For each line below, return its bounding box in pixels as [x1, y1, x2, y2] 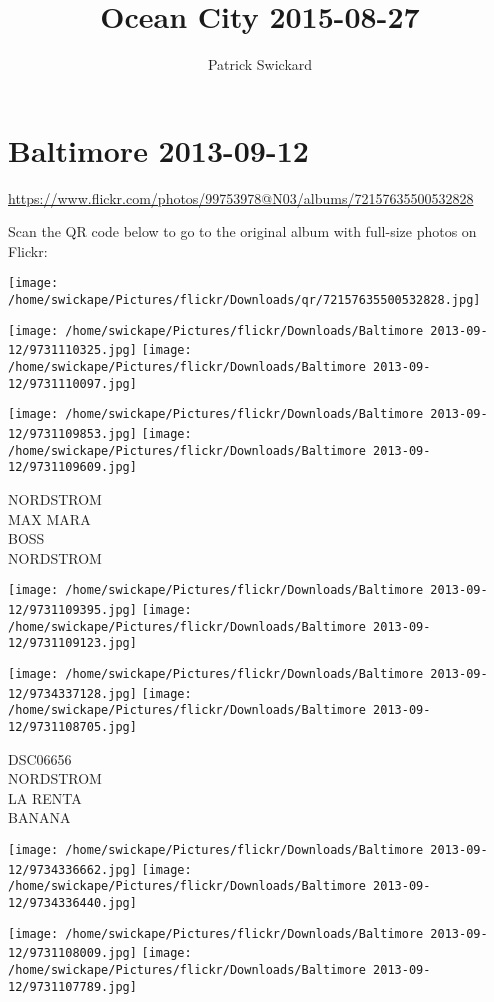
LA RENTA [8, 787, 82, 808]
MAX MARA [8, 508, 91, 529]
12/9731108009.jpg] [8, 946, 137, 961]
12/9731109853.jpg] [8, 427, 137, 442]
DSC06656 [8, 748, 72, 769]
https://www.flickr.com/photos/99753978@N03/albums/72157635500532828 [8, 187, 474, 208]
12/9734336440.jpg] [8, 895, 137, 910]
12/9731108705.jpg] [8, 719, 137, 734]
